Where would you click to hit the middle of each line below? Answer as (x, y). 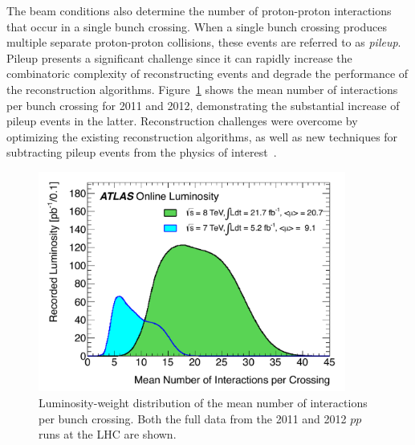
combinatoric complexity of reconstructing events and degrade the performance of (207, 73)
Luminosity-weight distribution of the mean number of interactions (203, 403)
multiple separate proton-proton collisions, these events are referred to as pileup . (204, 42)
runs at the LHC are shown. (108, 434)
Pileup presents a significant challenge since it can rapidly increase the (179, 57)
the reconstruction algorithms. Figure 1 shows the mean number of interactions (202, 89)
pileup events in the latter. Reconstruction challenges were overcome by (182, 121)
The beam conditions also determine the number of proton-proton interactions (199, 10)
